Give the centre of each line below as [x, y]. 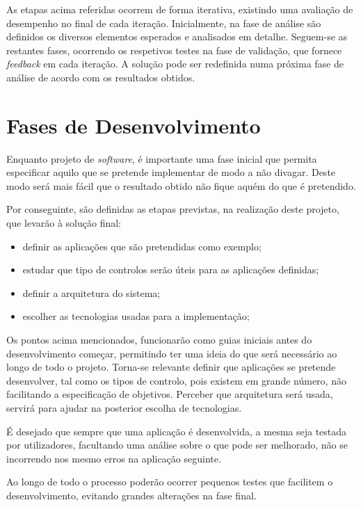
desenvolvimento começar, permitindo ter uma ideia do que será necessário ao [172, 353]
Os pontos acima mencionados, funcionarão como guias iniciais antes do [159, 340]
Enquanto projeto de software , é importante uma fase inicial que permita [162, 158]
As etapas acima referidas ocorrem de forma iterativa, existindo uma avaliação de [180, 9]
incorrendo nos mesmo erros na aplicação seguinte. [114, 458]
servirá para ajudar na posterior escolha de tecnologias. [124, 408]
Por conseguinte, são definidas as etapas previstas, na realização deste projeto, [173, 209]
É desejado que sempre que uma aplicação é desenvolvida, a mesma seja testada [177, 431]
